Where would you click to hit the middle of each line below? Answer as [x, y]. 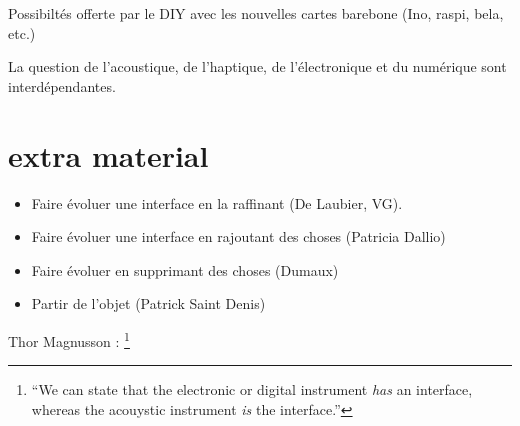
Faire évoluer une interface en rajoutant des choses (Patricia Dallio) [238, 236]
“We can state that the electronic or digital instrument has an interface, [252, 389]
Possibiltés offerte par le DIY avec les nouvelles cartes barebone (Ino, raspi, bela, [256, 13]
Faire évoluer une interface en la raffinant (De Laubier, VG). [217, 202]
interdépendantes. [62, 85]
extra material [108, 154]
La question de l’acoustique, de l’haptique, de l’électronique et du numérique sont [257, 66]
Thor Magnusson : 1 [69, 339]
